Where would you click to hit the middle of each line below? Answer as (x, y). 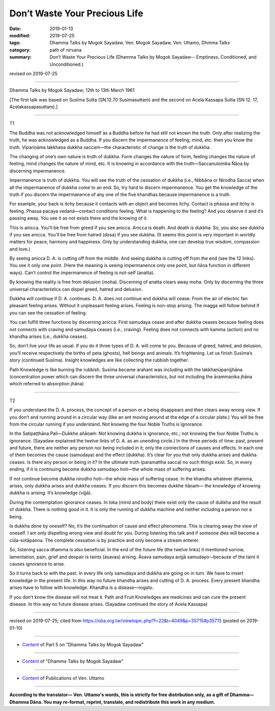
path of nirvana (65, 50)
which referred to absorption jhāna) (47, 384)
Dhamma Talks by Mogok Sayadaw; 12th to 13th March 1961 (72, 90)
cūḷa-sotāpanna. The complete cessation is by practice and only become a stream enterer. (104, 540)
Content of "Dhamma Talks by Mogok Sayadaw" (73, 661)
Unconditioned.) (66, 64)
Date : (15, 29)
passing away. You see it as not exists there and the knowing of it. (78, 218)
